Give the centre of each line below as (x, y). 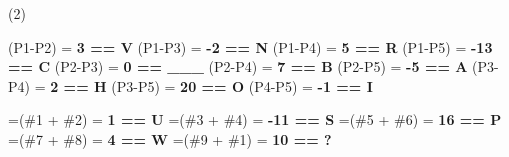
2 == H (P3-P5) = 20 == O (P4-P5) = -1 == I (211, 85)
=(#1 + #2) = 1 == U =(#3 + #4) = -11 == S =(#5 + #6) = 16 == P (255, 119)
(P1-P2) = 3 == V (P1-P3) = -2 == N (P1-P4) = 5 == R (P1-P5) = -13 (250, 46)
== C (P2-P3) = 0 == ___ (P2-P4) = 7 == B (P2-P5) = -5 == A (238, 66)
